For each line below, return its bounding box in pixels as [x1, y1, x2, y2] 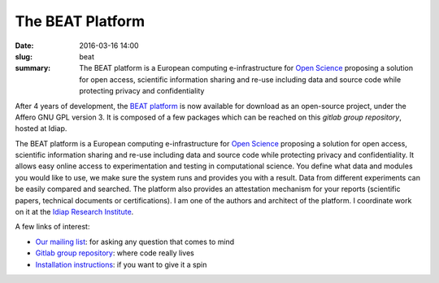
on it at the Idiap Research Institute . [15, 207, 134, 217]
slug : [15, 51, 33, 61]
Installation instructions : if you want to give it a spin [35, 259, 207, 269]
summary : [15, 63, 51, 73]
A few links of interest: [15, 222, 90, 232]
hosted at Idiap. [15, 124, 67, 133]
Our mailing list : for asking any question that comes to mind [35, 237, 235, 246]
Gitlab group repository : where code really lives [35, 248, 194, 258]
